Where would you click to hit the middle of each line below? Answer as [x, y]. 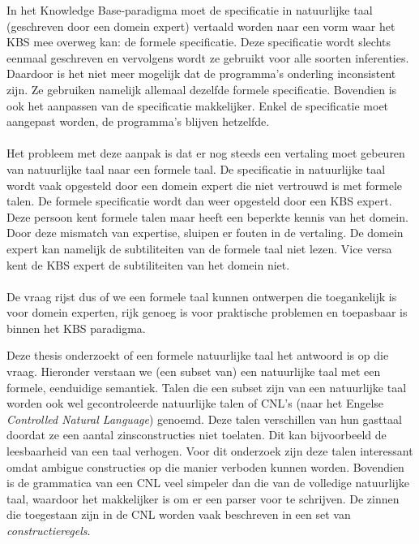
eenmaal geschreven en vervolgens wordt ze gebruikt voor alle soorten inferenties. [208, 57]
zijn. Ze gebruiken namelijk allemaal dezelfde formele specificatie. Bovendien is [202, 89]
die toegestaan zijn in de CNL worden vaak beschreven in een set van [179, 514]
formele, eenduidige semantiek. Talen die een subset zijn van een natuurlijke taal [207, 387]
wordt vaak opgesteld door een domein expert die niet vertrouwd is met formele [205, 185]
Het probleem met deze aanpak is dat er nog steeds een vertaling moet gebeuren [206, 153]
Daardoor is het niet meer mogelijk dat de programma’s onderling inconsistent [201, 73]
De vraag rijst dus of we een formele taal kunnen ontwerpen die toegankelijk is [202, 296]
